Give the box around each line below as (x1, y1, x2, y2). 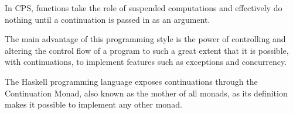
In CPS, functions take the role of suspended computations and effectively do (5, 2, 282, 13)
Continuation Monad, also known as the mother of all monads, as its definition (5, 87, 288, 99)
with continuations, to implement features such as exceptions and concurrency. (5, 56, 287, 68)
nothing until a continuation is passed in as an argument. (5, 13, 210, 25)
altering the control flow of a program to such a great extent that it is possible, (5, 44, 289, 56)
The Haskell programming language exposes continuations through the (5, 75, 258, 87)
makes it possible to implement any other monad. (5, 98, 182, 110)
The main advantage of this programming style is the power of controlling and (5, 33, 286, 45)
